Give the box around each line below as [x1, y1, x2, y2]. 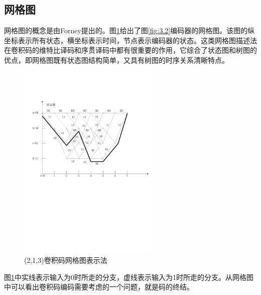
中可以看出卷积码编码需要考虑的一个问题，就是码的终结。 [4, 281, 194, 292]
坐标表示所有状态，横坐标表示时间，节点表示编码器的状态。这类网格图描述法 [4, 35, 257, 45]
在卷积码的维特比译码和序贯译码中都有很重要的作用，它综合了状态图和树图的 [4, 45, 257, 55]
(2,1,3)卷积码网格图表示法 [24, 254, 107, 265]
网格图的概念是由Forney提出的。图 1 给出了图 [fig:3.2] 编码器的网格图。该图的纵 [4, 25, 255, 36]
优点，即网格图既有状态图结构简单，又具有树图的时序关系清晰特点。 [4, 54, 229, 65]
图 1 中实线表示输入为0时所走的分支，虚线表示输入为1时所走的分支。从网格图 [4, 271, 253, 282]
